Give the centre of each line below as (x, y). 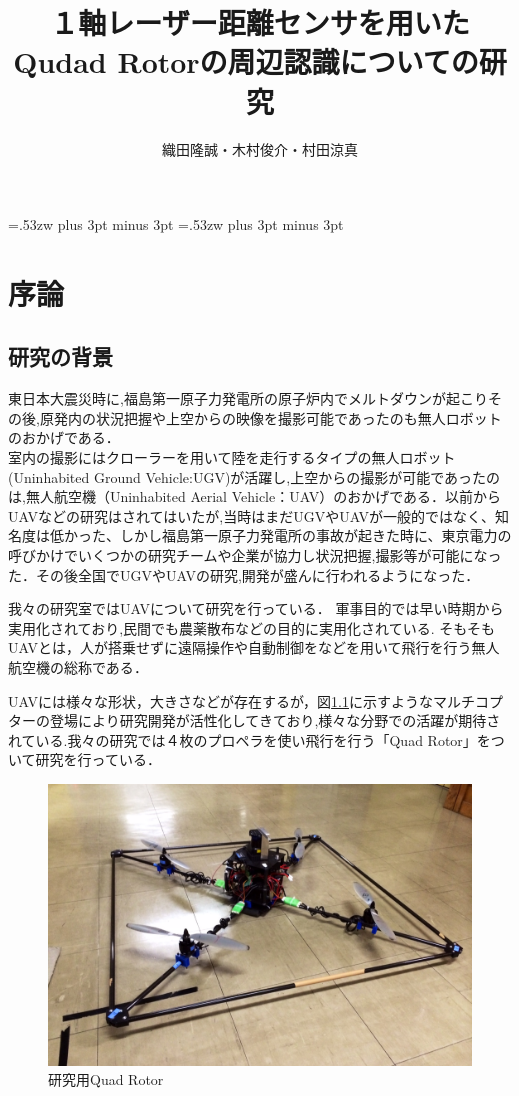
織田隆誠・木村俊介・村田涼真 (260, 148)
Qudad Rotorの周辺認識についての (246, 61)
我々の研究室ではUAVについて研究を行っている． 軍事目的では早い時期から (256, 608)
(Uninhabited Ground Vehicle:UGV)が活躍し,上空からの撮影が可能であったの (254, 476)
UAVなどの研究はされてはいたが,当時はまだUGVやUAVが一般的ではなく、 (252, 515)
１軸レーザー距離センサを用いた (260, 22)
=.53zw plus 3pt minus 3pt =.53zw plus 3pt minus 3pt (176, 224)
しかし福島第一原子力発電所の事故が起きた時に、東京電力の (315, 535)
